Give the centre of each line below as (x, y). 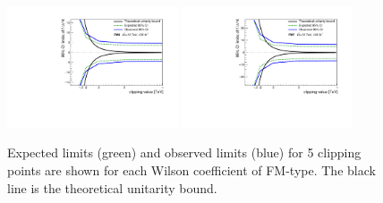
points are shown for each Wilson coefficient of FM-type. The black (191, 170)
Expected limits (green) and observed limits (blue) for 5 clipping (184, 152)
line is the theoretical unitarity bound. (112, 187)
